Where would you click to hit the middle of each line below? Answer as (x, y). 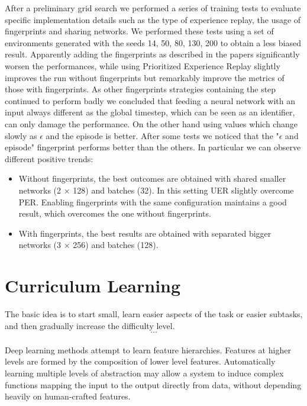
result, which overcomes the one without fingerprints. (115, 213)
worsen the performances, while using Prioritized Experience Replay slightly (143, 65)
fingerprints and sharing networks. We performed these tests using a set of (139, 31)
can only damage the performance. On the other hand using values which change (151, 123)
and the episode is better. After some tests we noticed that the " (162, 135)
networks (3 (40, 245)
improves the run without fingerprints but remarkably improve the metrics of (145, 77)
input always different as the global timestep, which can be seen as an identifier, (150, 112)
